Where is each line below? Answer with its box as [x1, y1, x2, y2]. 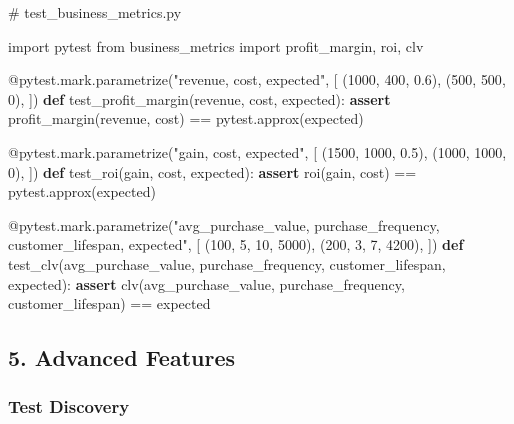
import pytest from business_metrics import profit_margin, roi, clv [8, 35, 424, 56]
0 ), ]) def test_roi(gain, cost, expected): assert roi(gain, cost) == [8, 161, 417, 182]
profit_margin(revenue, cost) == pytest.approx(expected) [8, 108, 364, 129]
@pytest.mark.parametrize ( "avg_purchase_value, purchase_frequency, [8, 214, 440, 235]
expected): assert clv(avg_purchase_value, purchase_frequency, [8, 273, 405, 294]
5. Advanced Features [8, 342, 235, 373]
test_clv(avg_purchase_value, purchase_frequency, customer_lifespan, [8, 253, 446, 274]
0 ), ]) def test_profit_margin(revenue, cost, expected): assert [8, 88, 391, 109]
